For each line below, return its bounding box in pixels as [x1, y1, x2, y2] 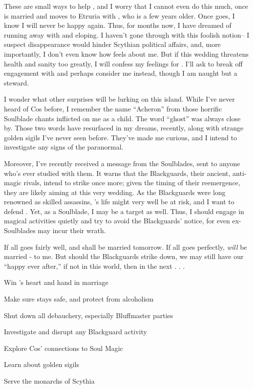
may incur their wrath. [38, 225, 106, 236]
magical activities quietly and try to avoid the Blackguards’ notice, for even [4, 216, 230, 226]
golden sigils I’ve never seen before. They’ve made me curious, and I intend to [4, 132, 237, 142]
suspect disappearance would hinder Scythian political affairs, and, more [4, 39, 221, 49]
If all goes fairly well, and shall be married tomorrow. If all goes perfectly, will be [4, 241, 247, 252]
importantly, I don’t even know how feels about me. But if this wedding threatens [4, 48, 249, 59]
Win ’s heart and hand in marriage [4, 277, 108, 287]
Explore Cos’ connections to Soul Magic [4, 343, 123, 353]
